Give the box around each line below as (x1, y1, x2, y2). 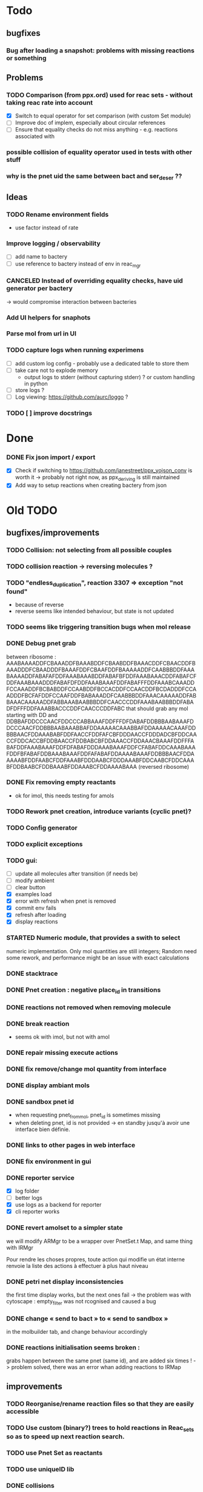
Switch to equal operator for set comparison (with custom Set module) (15, 112, 191, 119)
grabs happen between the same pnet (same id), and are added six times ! (6, 1357, 192, 1364)
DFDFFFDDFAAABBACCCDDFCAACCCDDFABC (6, 704, 125, 712)
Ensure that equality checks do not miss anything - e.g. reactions (15, 126, 178, 133)
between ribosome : (6, 653, 56, 660)
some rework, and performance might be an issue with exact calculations (6, 954, 190, 961)
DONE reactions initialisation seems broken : (6, 1343, 141, 1351)
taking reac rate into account (6, 98, 93, 107)
